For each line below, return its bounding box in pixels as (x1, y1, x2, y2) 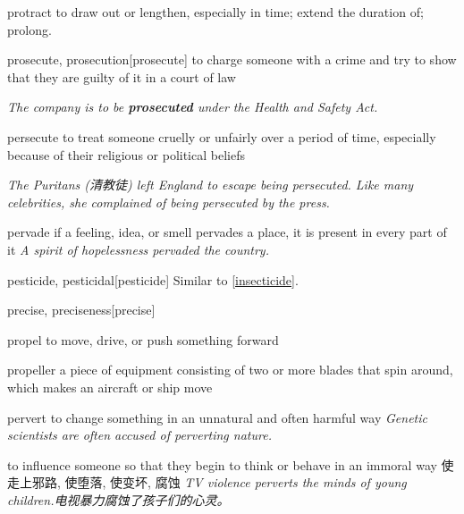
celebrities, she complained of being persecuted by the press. (7, 192, 330, 211)
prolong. (7, 20, 52, 38)
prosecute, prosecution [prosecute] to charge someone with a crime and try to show (7, 50, 457, 69)
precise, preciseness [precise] (7, 300, 156, 319)
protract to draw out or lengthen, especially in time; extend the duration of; (7, 3, 424, 21)
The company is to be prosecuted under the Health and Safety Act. (7, 97, 378, 116)
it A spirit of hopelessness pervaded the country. (7, 240, 269, 258)
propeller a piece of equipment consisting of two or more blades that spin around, (7, 360, 453, 379)
